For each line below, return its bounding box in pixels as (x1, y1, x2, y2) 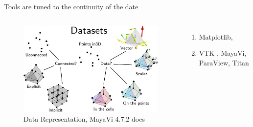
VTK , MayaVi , (199, 48, 247, 58)
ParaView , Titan (199, 57, 249, 67)
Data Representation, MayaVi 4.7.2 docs (23, 114, 145, 124)
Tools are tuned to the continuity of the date (4, 1, 138, 11)
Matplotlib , (199, 31, 233, 42)
